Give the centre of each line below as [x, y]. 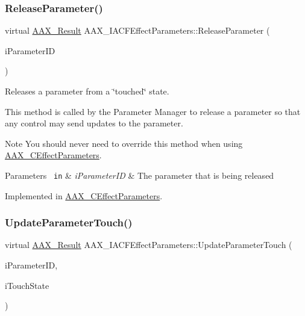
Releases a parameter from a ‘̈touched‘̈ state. [87, 91]
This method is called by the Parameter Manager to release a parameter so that [153, 111]
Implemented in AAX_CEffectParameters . [84, 195]
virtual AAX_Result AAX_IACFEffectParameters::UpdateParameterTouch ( [149, 245]
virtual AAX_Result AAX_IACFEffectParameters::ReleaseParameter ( [137, 30]
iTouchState [27, 285]
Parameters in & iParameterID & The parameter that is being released [140, 175]
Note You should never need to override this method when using [124, 143]
